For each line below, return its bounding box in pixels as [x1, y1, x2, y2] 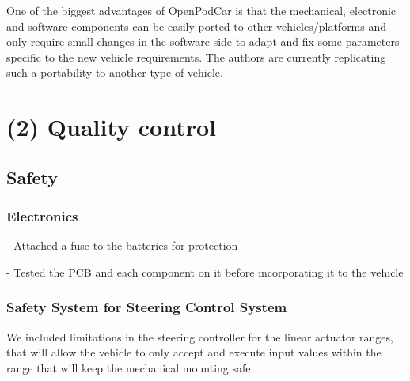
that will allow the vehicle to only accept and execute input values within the [6, 344, 382, 360]
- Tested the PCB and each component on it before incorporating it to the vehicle [6, 263, 404, 280]
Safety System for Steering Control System [6, 297, 287, 317]
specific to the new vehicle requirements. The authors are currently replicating [6, 48, 386, 65]
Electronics [6, 206, 78, 226]
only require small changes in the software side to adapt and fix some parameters [6, 33, 400, 50]
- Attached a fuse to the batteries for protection [6, 237, 238, 254]
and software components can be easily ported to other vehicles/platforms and [6, 17, 387, 34]
